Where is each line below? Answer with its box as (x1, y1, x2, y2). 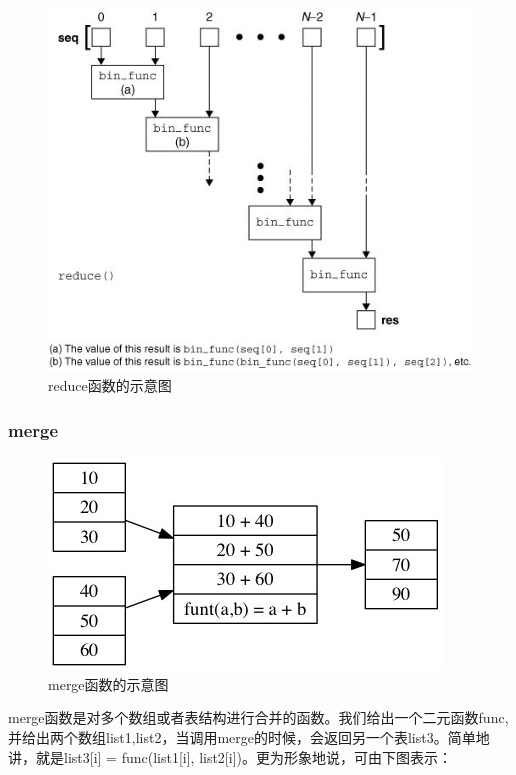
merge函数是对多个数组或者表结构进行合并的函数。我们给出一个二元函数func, (8, 707, 509, 728)
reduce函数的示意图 (48, 375, 172, 396)
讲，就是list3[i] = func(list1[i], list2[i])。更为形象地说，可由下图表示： (8, 746, 452, 767)
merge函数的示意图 (48, 673, 169, 694)
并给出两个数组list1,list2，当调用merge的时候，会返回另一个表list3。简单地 (8, 726, 490, 747)
